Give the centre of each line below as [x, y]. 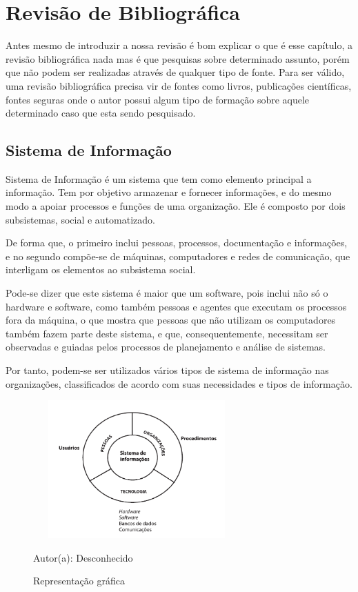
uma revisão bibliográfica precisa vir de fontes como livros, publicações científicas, [179, 85]
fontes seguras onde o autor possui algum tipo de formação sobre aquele [158, 99]
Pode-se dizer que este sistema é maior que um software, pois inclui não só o [167, 293]
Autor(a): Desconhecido [83, 557]
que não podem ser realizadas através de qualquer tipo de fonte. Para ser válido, [175, 72]
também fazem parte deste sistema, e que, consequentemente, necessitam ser [167, 333]
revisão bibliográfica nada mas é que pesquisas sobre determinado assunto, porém [178, 58]
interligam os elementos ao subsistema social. [101, 269]
